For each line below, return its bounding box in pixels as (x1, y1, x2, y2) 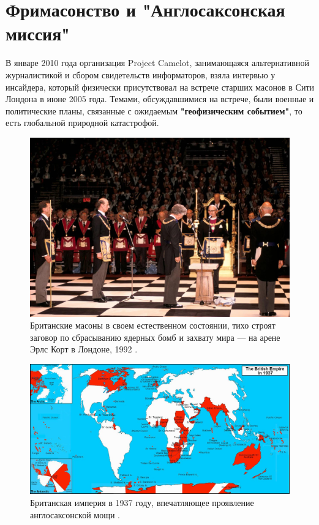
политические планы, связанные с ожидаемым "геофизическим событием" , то (6, 104, 302, 117)
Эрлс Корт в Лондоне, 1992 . (30, 343, 138, 356)
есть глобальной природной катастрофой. (6, 116, 159, 129)
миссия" (6, 21, 70, 46)
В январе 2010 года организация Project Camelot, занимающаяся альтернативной (6, 56, 309, 69)
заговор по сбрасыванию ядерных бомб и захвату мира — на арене (30, 330, 280, 343)
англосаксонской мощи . (30, 508, 120, 521)
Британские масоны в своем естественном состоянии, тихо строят (30, 319, 276, 332)
